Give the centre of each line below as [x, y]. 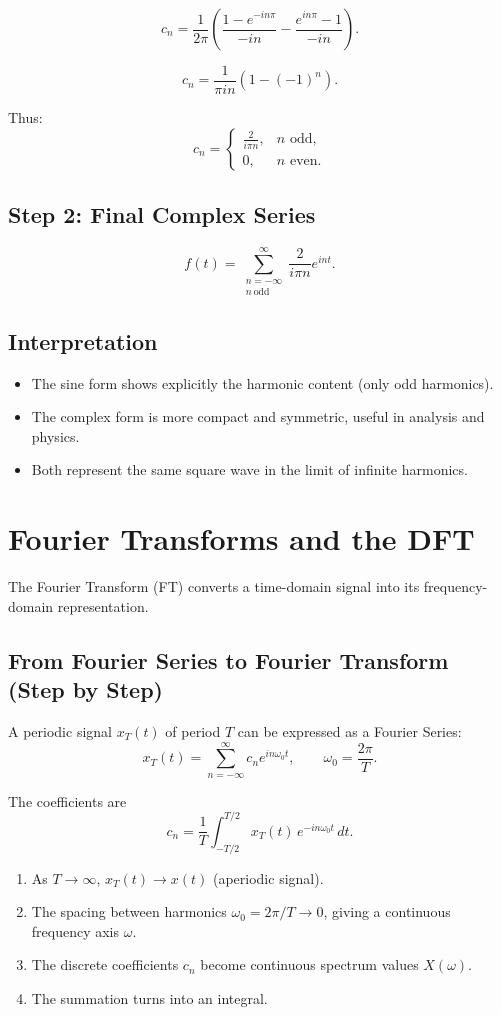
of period [193, 730]
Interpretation [83, 340]
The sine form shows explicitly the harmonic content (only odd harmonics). [262, 382]
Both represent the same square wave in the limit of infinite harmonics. [249, 469]
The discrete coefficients [105, 964]
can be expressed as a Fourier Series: [349, 730]
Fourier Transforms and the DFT [241, 538]
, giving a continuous [387, 911]
